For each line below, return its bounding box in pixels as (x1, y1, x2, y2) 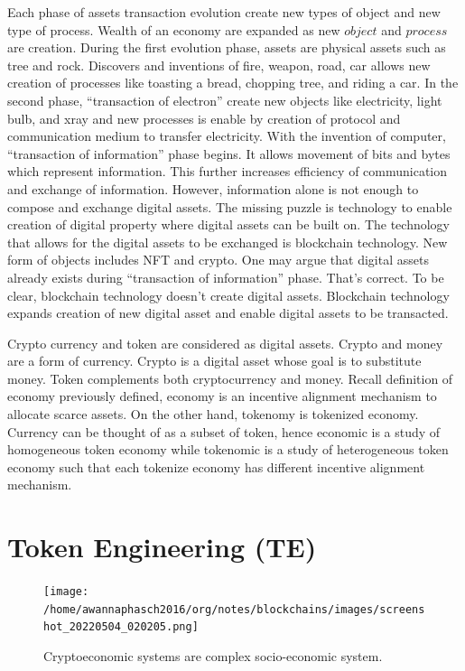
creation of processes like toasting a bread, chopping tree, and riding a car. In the (7, 73, 459, 92)
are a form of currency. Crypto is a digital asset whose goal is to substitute (7, 351, 422, 370)
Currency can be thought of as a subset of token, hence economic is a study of (7, 422, 441, 441)
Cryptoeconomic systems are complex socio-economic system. (43, 647, 383, 666)
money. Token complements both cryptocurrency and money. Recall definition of (7, 368, 453, 387)
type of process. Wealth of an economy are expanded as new (7, 20, 340, 39)
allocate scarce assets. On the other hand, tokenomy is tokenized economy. (7, 405, 419, 424)
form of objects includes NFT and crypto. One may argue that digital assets (7, 250, 429, 269)
